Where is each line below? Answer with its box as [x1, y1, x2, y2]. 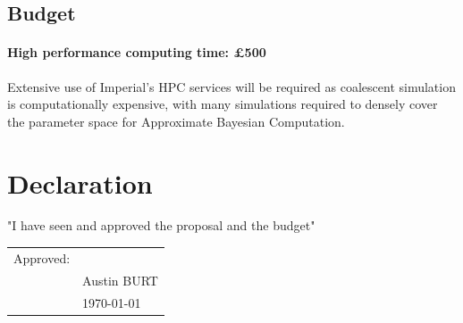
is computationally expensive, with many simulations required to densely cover [7, 95, 438, 113]
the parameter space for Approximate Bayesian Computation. [7, 112, 345, 130]
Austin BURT [82, 270, 158, 289]
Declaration [7, 164, 153, 201]
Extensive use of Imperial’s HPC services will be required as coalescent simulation [7, 77, 456, 95]
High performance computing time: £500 [7, 43, 266, 62]
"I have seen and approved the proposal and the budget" [7, 216, 316, 235]
